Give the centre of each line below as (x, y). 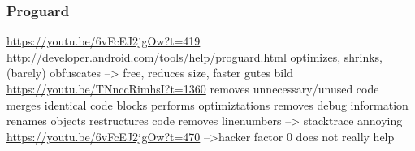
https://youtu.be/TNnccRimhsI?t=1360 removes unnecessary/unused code (193, 88)
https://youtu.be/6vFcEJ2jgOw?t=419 (104, 41)
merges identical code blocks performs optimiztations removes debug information (207, 104)
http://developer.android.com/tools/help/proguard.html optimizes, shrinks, (195, 56)
